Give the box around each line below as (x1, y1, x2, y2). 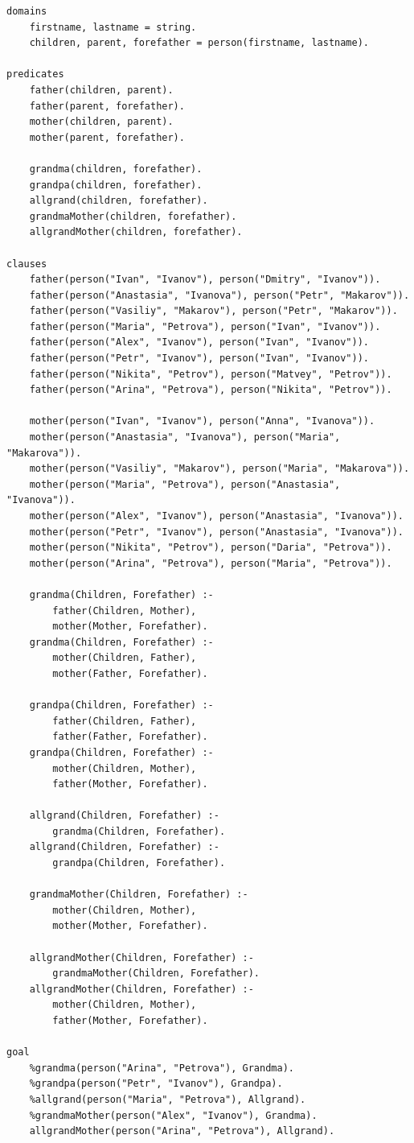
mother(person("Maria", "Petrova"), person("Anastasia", (29, 478, 341, 490)
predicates (6, 68, 64, 80)
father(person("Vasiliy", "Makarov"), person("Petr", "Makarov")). (29, 305, 398, 317)
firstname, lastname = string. (29, 21, 197, 33)
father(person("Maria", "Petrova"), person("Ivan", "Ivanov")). (29, 320, 381, 332)
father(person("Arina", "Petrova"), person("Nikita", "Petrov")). (29, 384, 392, 396)
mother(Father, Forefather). (52, 667, 208, 679)
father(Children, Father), (52, 715, 197, 727)
